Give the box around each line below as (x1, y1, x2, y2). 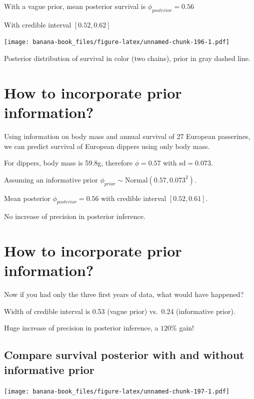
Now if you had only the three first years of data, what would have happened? (4, 289, 244, 299)
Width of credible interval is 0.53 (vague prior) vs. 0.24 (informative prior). (4, 305, 235, 316)
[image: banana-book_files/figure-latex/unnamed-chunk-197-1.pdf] (4, 387, 230, 395)
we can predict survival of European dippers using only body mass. (4, 140, 210, 151)
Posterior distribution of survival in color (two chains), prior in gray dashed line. (4, 53, 250, 63)
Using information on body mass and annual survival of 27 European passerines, (4, 130, 250, 141)
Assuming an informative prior (4, 174, 98, 184)
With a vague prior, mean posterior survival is (4, 1, 146, 11)
